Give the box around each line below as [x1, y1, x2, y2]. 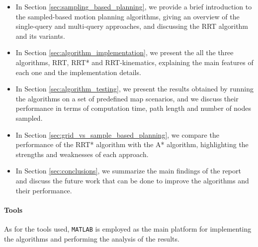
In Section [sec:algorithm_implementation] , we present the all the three [15, 47, 234, 58]
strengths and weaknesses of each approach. [15, 149, 149, 159]
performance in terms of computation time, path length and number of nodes [15, 103, 252, 113]
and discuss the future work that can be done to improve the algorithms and [15, 175, 249, 185]
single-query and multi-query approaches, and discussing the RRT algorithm [15, 21, 249, 31]
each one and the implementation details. [15, 67, 141, 77]
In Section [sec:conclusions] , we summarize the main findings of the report [15, 165, 241, 176]
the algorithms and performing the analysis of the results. [4, 233, 179, 244]
